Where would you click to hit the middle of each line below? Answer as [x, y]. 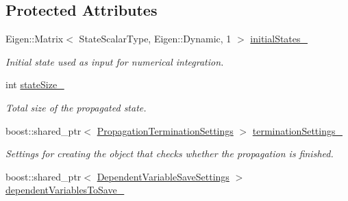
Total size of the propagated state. [76, 107]
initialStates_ [279, 39]
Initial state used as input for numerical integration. [115, 61]
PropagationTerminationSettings [165, 130]
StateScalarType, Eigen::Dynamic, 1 [155, 39]
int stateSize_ [35, 84]
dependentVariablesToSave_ [65, 190]
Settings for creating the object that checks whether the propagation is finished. [170, 153]
